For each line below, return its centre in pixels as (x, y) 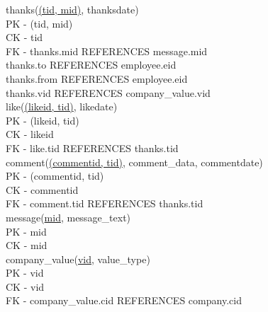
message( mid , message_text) (68, 217)
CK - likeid (30, 134)
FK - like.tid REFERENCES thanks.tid (92, 148)
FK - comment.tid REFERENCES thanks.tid (105, 203)
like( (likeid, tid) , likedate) (62, 106)
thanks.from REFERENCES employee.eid (97, 78)
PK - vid (25, 273)
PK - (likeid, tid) (43, 120)
